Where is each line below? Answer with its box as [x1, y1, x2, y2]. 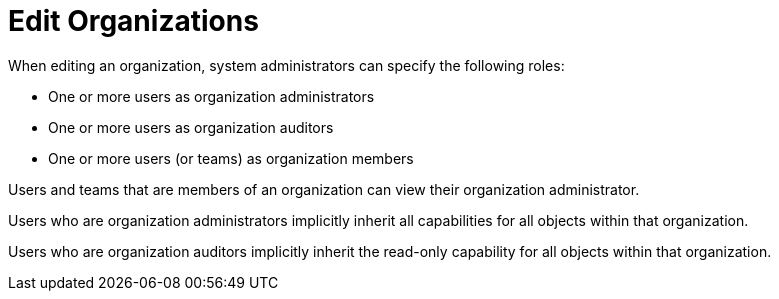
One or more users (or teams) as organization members [48, 149, 414, 167]
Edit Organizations [8, 4, 259, 38]
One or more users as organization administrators [48, 87, 375, 105]
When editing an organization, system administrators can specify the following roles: [8, 56, 565, 74]
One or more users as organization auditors [48, 118, 334, 136]
